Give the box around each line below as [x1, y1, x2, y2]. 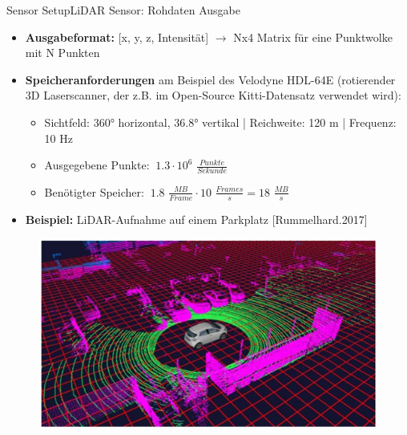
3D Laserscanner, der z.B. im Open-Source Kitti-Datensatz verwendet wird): [25, 87, 401, 104]
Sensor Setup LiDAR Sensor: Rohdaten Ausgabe [6, 2, 241, 18]
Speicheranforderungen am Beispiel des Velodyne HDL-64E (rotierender [25, 71, 396, 87]
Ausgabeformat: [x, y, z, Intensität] [25, 28, 209, 45]
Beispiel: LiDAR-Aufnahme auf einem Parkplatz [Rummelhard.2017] [25, 210, 368, 227]
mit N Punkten [25, 44, 100, 61]
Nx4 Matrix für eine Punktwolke [233, 28, 393, 45]
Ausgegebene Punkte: [44, 157, 150, 173]
